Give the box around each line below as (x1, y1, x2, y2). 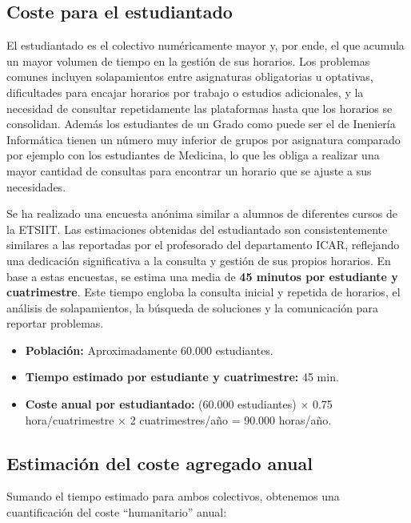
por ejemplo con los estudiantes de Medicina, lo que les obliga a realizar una (6, 147, 380, 163)
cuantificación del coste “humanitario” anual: (6, 504, 227, 521)
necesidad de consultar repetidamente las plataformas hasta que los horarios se (6, 99, 393, 116)
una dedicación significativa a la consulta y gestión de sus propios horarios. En (6, 251, 391, 268)
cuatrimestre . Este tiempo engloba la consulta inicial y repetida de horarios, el (6, 284, 401, 300)
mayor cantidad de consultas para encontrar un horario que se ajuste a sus (6, 162, 372, 179)
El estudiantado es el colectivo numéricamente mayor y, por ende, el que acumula (6, 37, 405, 54)
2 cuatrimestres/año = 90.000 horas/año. (130, 411, 332, 428)
